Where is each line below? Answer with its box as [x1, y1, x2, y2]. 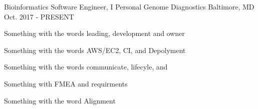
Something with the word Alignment [4, 95, 116, 105]
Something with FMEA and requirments [4, 78, 128, 88]
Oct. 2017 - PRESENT [4, 11, 74, 21]
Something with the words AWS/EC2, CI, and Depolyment [4, 44, 186, 55]
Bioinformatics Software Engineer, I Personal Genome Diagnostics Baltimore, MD [4, 1, 255, 11]
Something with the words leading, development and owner [4, 28, 185, 38]
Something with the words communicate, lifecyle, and [4, 61, 168, 72]
